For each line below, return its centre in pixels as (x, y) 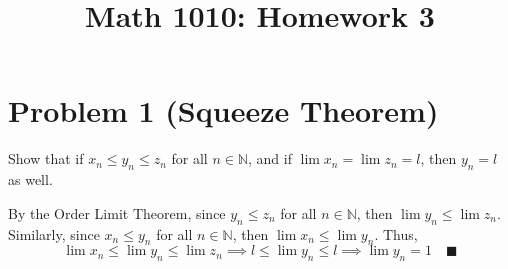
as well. (30, 179)
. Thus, (396, 233)
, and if (270, 158)
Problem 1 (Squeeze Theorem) (223, 110)
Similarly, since (54, 233)
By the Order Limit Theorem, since (117, 212)
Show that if (46, 158)
